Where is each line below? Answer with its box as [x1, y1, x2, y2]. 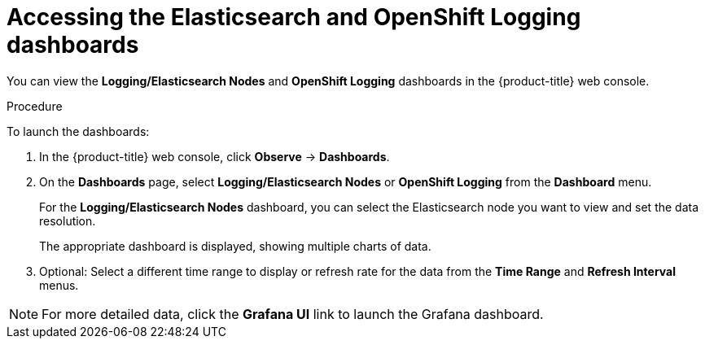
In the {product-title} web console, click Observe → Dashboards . [39, 149, 390, 164]
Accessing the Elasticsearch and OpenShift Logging [7, 3, 581, 31]
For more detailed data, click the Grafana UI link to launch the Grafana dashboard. [42, 305, 544, 322]
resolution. [39, 213, 96, 228]
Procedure [7, 98, 63, 113]
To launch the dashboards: [7, 124, 150, 138]
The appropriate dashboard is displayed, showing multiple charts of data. [39, 238, 431, 253]
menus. [39, 277, 79, 292]
